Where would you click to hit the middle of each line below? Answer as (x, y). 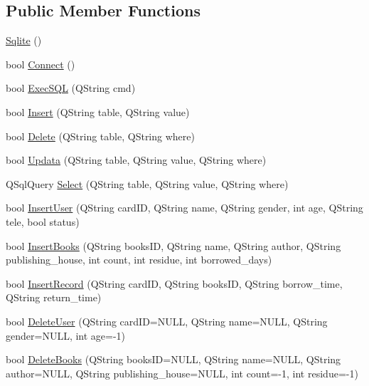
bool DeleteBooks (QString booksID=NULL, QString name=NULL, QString (173, 359)
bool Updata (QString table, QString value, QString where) (136, 160)
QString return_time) (54, 297)
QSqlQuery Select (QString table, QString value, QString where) (147, 183)
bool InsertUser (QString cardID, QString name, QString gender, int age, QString (184, 208)
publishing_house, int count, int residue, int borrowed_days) (139, 260)
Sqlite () (24, 40)
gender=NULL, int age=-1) (66, 335)
